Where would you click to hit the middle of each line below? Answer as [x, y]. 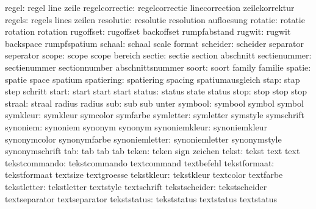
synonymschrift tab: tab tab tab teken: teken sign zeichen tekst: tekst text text [153, 151]
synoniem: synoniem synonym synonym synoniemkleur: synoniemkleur [136, 126]
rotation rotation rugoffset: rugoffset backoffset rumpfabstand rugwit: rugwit [148, 31]
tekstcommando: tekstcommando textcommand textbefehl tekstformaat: [140, 162]
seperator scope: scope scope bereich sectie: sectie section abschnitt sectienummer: [158, 55]
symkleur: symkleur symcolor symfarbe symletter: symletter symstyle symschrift [155, 115]
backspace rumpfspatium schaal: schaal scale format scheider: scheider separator [155, 43]
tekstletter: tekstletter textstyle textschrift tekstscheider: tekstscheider [136, 186]
